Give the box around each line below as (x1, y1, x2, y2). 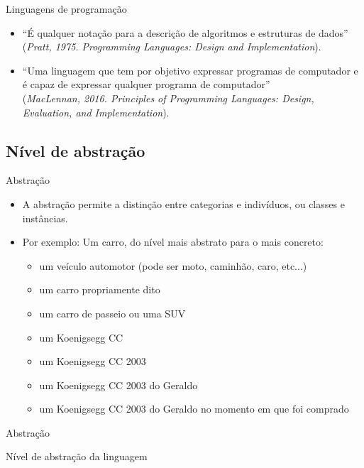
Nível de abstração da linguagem (6, 449, 148, 464)
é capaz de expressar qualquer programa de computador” (22, 77, 270, 92)
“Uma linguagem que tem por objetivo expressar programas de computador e (22, 62, 358, 77)
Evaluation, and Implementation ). (22, 104, 170, 119)
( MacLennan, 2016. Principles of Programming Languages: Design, (22, 90, 314, 105)
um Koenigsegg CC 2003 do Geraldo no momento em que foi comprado (39, 401, 349, 416)
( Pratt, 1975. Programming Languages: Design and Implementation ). (22, 39, 321, 54)
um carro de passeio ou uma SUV (39, 305, 186, 320)
